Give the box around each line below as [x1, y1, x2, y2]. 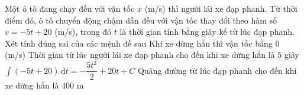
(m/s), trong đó [54, 25, 111, 38]
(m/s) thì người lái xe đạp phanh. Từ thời [144, 2, 297, 14]
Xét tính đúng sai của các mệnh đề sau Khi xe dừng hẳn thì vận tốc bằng [5, 37, 273, 49]
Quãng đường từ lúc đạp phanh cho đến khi [138, 64, 297, 76]
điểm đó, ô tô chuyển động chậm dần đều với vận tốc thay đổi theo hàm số [5, 14, 277, 26]
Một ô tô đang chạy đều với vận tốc [5, 2, 135, 14]
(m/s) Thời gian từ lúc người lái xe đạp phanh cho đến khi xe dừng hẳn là [5, 48, 275, 61]
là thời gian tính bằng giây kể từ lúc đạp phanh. [119, 25, 295, 38]
